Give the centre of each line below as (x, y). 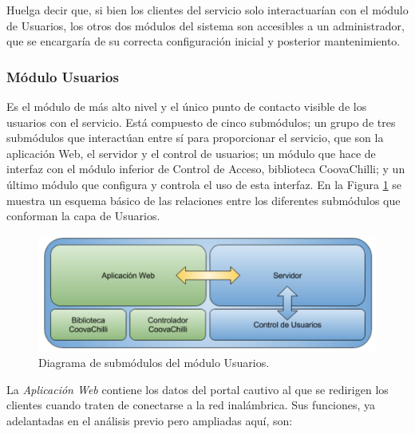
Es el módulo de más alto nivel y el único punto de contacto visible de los (187, 106)
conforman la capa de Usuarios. (83, 216)
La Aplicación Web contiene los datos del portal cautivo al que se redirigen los (198, 389)
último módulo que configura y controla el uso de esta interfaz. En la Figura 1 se (204, 184)
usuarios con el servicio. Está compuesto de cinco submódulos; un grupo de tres (201, 122)
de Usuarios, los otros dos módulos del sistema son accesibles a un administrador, (206, 25)
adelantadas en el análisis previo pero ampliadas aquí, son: (150, 420)
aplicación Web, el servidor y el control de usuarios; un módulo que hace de (191, 153)
